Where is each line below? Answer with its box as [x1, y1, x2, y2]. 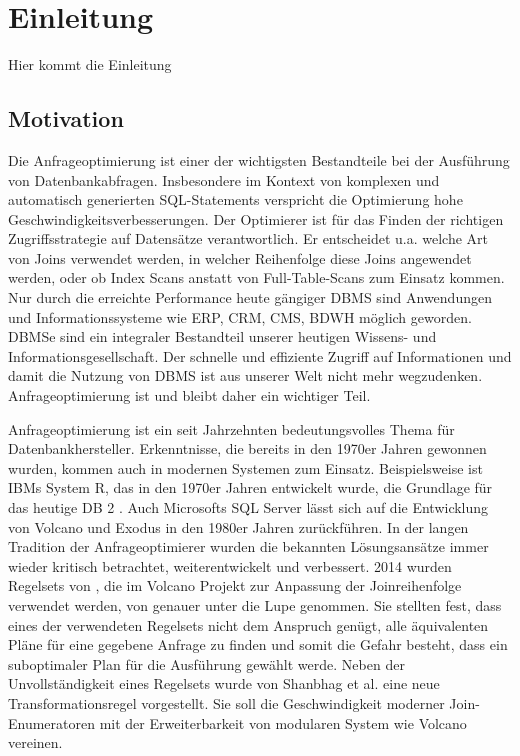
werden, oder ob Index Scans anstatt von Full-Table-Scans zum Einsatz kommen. [8, 267, 505, 288]
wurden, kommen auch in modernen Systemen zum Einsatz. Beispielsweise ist [8, 457, 483, 478]
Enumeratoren [8, 712, 96, 733]
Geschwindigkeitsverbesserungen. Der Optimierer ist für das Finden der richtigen [8, 208, 504, 229]
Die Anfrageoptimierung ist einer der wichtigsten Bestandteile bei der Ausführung [8, 149, 510, 170]
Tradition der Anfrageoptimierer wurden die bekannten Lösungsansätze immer [8, 536, 489, 557]
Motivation [8, 103, 124, 134]
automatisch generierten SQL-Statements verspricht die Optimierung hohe [8, 189, 463, 210]
